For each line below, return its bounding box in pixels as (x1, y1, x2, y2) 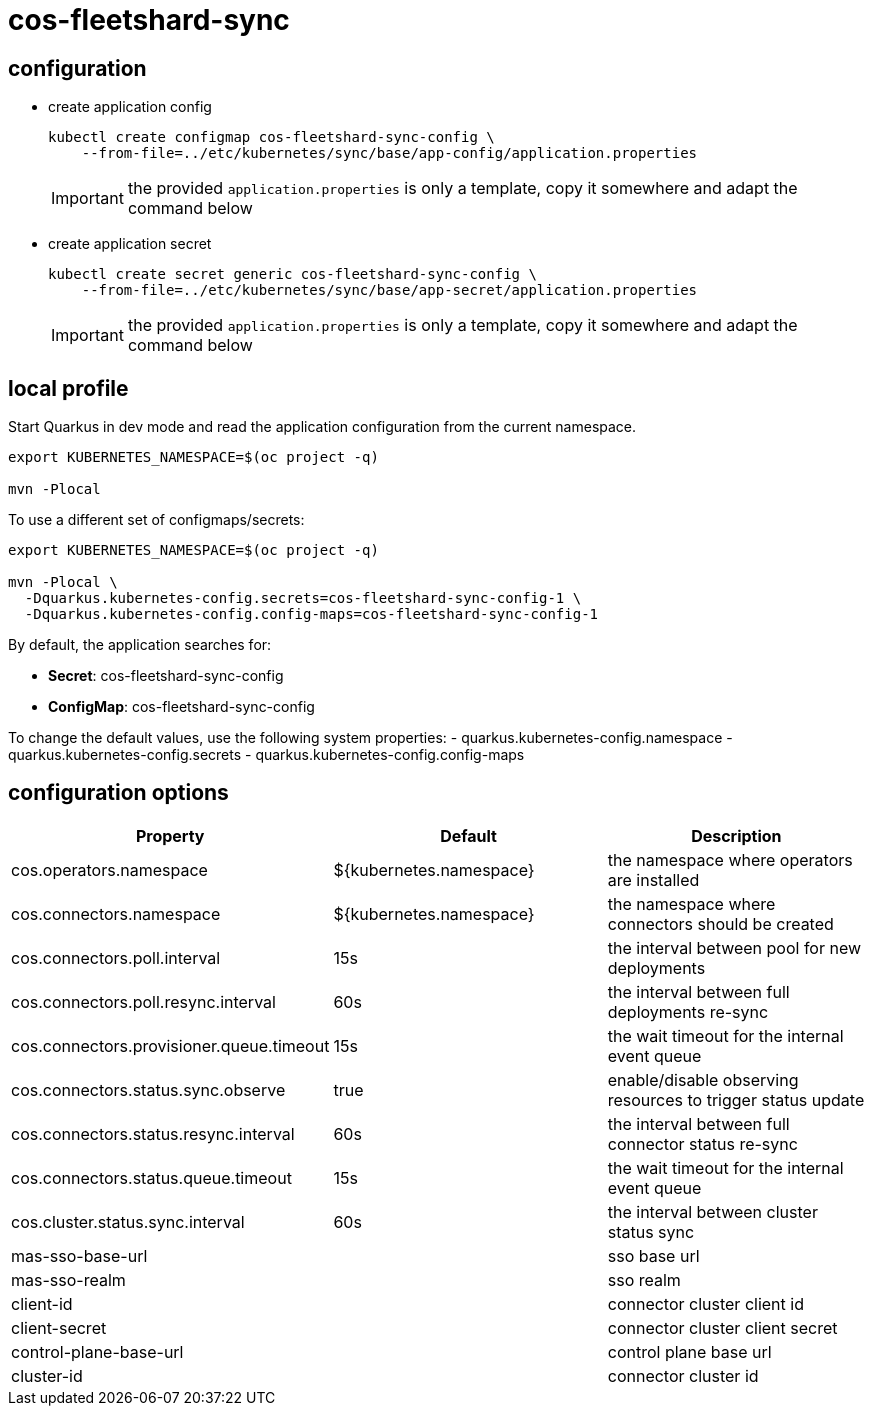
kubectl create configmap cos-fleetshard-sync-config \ (48, 129, 495, 146)
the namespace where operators (607, 849, 853, 870)
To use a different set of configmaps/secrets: (8, 511, 305, 529)
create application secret (48, 235, 212, 253)
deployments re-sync (607, 1001, 769, 1022)
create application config (48, 98, 212, 116)
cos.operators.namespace (11, 859, 208, 880)
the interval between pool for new (607, 937, 862, 958)
